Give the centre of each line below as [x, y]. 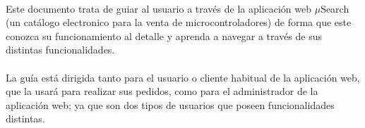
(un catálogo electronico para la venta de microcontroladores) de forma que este [179, 22]
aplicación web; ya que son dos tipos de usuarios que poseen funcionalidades [170, 104]
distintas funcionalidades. [60, 50]
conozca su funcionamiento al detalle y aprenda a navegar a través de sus [164, 36]
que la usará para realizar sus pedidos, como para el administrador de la [162, 91]
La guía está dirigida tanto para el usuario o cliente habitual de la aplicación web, [183, 77]
